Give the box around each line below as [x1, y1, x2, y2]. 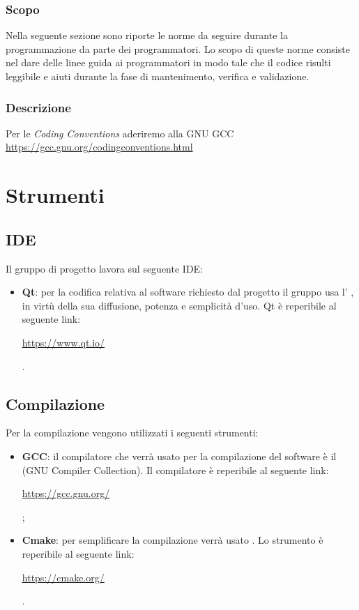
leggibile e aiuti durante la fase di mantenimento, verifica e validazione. [6, 69, 310, 83]
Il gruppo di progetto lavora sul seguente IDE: [6, 261, 204, 275]
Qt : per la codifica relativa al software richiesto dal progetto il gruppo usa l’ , [22, 284, 354, 299]
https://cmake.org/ [22, 570, 105, 584]
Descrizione [6, 98, 71, 116]
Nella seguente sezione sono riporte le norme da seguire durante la [6, 28, 288, 43]
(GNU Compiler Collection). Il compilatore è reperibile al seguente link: [22, 462, 329, 477]
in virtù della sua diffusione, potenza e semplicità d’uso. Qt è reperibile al [22, 298, 337, 312]
